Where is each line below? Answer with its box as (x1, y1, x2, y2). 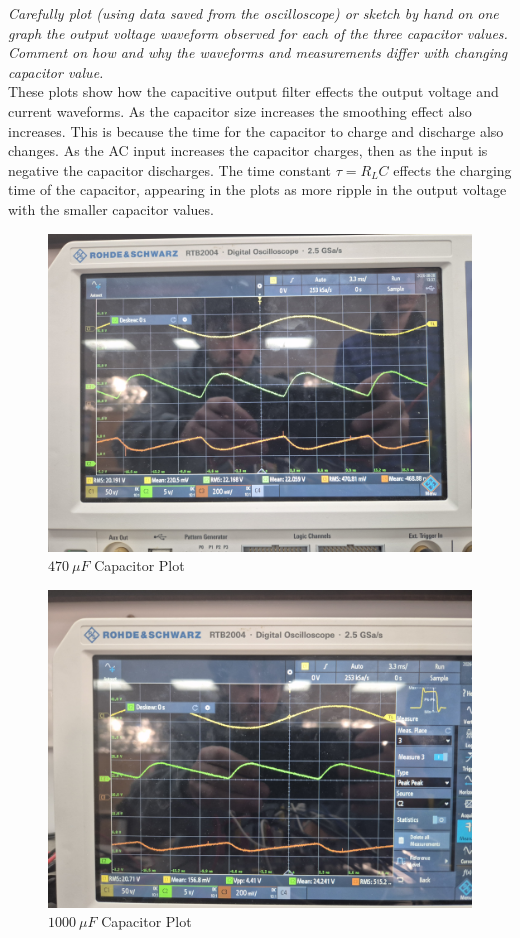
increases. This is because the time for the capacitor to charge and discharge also (8, 120, 504, 141)
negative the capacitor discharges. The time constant (8, 159, 332, 180)
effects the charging (393, 159, 512, 180)
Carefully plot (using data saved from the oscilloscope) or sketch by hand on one (8, 3, 499, 23)
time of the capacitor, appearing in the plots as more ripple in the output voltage (8, 179, 507, 200)
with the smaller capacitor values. (8, 198, 214, 219)
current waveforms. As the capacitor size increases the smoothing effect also (8, 100, 472, 121)
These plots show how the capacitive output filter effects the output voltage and (8, 81, 499, 102)
